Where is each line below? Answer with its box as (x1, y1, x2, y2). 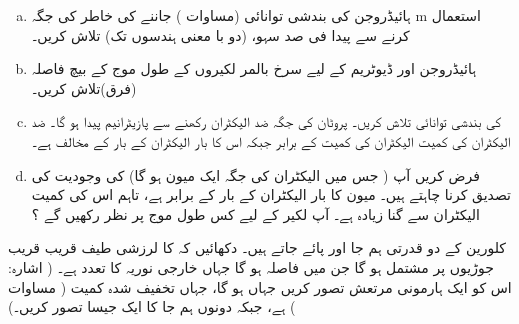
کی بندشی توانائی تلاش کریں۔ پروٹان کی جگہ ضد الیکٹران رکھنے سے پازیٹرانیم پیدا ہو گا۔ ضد (31, 111, 501, 132)
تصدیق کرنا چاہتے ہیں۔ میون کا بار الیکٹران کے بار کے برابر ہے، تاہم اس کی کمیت (31, 184, 511, 205)
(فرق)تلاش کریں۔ (31, 77, 137, 98)
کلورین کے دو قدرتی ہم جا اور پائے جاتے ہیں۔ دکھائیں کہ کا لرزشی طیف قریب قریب (8, 237, 506, 258)
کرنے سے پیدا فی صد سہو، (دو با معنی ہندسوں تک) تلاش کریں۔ (31, 24, 410, 45)
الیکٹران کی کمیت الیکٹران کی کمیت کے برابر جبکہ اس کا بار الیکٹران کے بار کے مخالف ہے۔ (31, 130, 511, 151)
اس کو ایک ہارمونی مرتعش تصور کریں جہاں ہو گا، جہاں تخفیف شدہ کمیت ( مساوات (8, 276, 512, 297)
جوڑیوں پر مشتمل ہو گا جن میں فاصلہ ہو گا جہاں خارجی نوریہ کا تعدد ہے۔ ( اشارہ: (8, 256, 494, 277)
